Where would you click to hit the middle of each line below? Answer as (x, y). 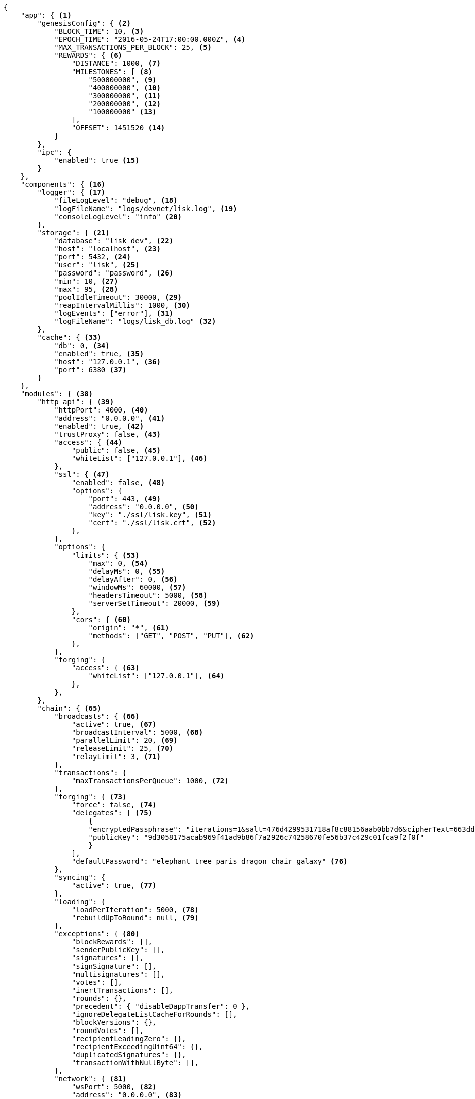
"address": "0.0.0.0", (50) (144, 507)
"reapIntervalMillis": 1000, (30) (122, 305)
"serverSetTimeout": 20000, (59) (154, 603)
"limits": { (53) (105, 555)
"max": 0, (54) (118, 563)
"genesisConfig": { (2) (84, 23)
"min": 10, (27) (86, 281)
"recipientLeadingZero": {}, (129, 1039)
